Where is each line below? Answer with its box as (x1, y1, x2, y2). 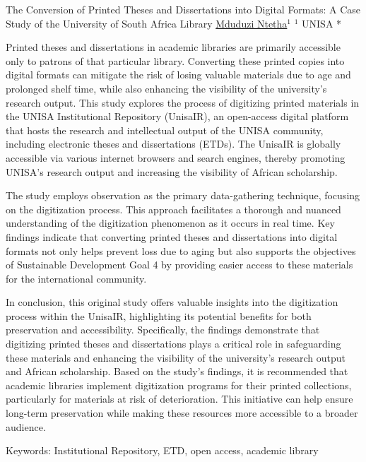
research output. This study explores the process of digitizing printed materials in (6, 95, 360, 109)
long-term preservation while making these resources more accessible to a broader (6, 405, 358, 420)
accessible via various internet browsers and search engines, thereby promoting (6, 150, 346, 165)
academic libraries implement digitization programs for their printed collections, (6, 377, 352, 392)
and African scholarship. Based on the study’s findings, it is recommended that (6, 364, 348, 379)
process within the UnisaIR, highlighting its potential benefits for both (6, 308, 312, 323)
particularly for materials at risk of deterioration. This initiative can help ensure (6, 391, 353, 406)
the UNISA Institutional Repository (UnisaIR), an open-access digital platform (6, 109, 349, 124)
